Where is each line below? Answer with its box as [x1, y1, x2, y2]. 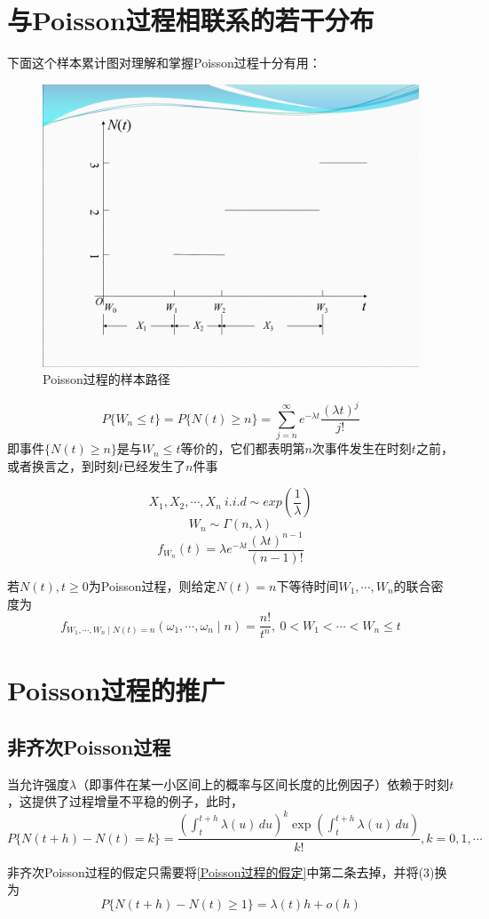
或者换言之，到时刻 [7, 456, 119, 475]
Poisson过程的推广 [7, 672, 225, 708]
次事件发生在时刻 [312, 439, 412, 458]
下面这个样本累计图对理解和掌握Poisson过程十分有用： [7, 53, 321, 72]
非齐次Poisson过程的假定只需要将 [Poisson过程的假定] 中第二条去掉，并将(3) [7, 862, 435, 881]
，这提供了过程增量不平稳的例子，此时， [7, 792, 243, 811]
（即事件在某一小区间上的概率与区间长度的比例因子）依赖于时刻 [76, 774, 450, 793]
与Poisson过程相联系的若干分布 [7, 2, 375, 38]
